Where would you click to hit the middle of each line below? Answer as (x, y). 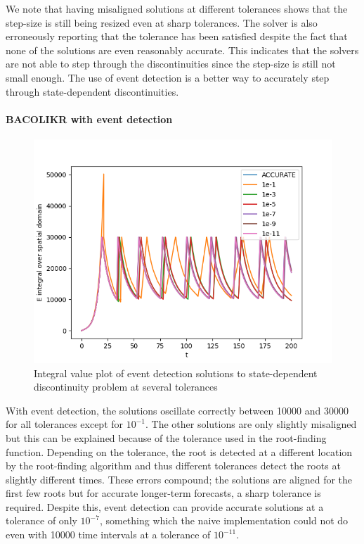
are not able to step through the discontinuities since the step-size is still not (171, 64)
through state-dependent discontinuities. (92, 91)
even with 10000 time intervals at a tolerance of (108, 534)
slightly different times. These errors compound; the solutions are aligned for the (179, 479)
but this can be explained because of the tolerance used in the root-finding (166, 437)
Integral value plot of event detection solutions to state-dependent (176, 373)
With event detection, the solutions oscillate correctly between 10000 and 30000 (177, 410)
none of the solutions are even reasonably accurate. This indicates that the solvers (182, 50)
